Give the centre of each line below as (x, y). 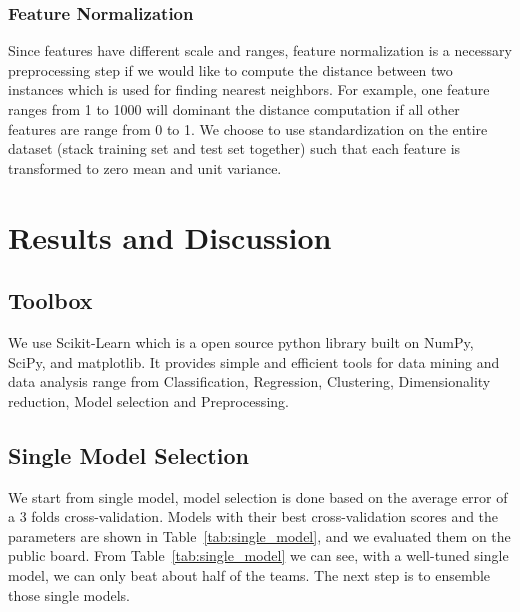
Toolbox (50, 300)
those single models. (69, 594)
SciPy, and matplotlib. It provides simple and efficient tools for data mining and (254, 361)
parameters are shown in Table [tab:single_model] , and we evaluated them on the (259, 535)
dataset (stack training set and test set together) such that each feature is (234, 148)
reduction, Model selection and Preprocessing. (148, 400)
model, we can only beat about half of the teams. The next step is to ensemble (249, 574)
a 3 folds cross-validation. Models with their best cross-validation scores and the (253, 516)
